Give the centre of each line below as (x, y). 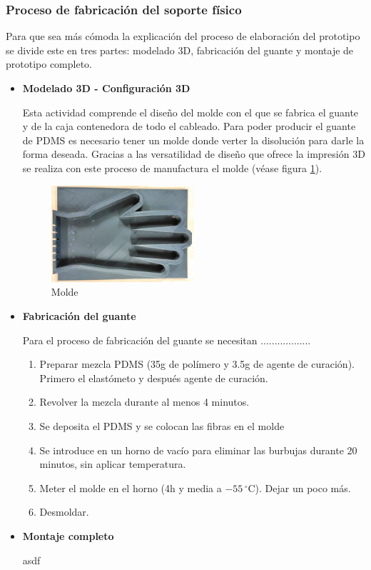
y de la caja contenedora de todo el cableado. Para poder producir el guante (189, 126)
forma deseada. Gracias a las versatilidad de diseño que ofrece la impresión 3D (194, 154)
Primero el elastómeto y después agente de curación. (154, 377)
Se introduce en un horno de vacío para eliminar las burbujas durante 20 (198, 450)
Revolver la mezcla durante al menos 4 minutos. (144, 402)
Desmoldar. (64, 512)
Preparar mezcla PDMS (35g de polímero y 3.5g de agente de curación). (197, 364)
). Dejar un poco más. (303, 487)
